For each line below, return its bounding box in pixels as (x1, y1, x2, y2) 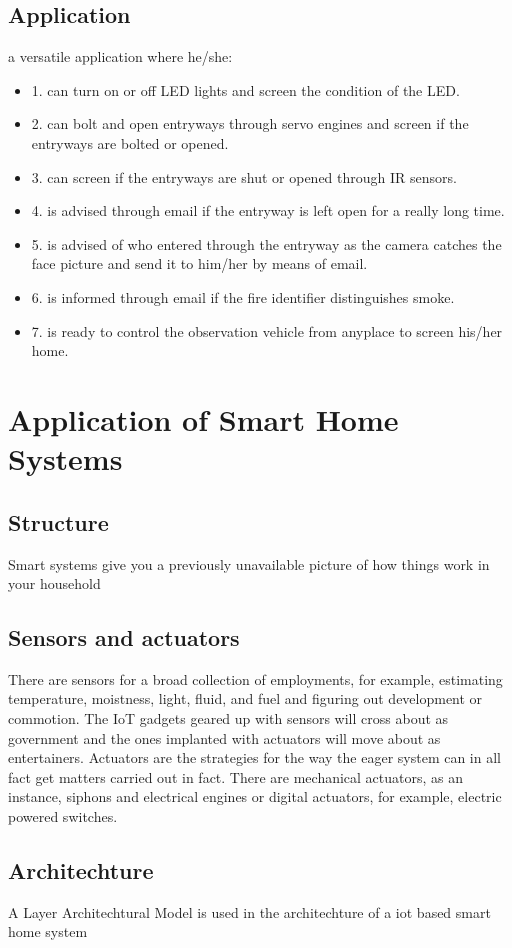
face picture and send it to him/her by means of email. (31, 253, 368, 274)
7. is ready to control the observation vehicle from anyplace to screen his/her (31, 320, 503, 341)
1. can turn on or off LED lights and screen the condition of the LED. (31, 79, 460, 100)
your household (8, 573, 101, 594)
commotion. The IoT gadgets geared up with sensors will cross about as (8, 708, 449, 729)
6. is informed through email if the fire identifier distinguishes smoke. (31, 286, 455, 307)
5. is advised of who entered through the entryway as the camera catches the (31, 233, 502, 254)
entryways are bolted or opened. (31, 132, 229, 153)
